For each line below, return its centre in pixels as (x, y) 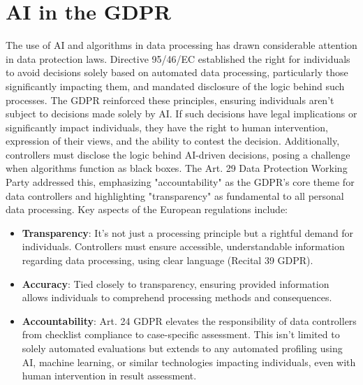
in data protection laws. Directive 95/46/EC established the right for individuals (178, 58)
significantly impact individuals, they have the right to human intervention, (167, 127)
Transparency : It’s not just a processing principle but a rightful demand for (188, 232)
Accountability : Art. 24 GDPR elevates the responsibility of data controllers (189, 320)
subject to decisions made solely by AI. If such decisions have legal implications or (181, 114)
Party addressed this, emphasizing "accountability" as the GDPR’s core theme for (180, 182)
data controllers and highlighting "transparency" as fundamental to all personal (175, 195)
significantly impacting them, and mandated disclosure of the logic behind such (175, 86)
